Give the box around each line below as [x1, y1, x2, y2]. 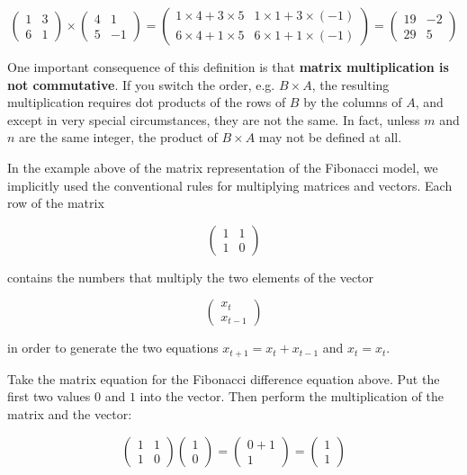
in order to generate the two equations [7, 338, 219, 357]
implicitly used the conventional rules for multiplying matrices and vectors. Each [7, 175, 453, 194]
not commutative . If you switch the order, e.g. [7, 75, 275, 94]
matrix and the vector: [7, 404, 132, 423]
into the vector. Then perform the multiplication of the [139, 387, 444, 406]
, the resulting [311, 75, 390, 94]
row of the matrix [7, 193, 104, 212]
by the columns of [303, 93, 402, 112]
